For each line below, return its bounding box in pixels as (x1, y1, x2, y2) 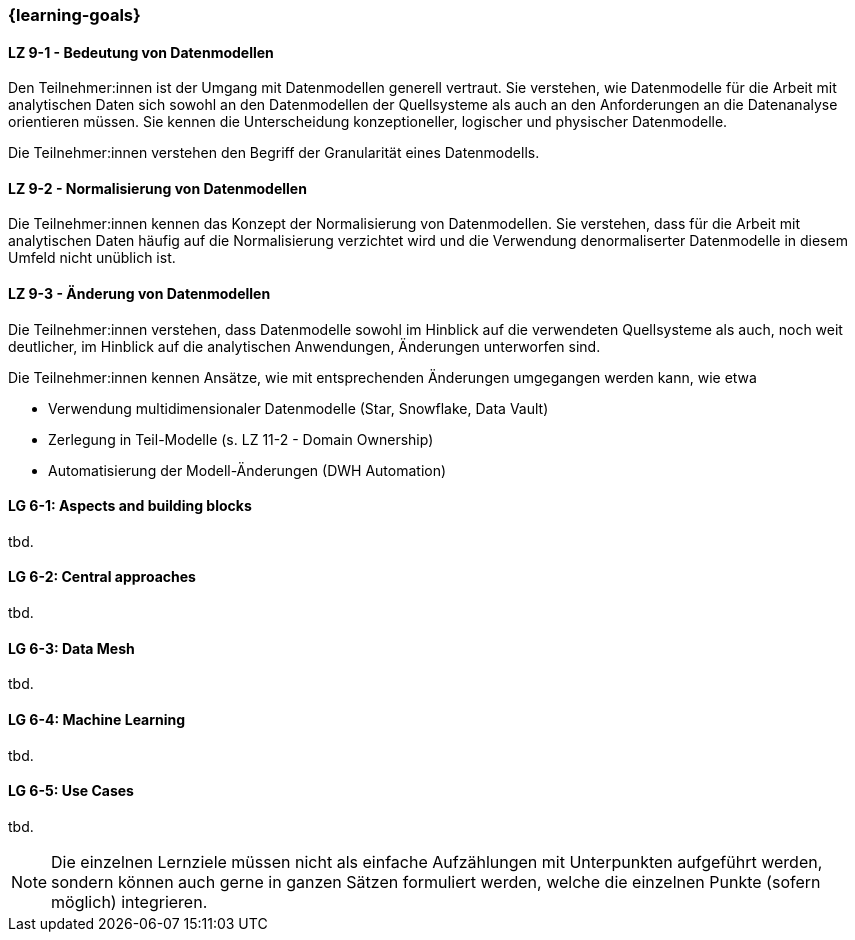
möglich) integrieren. (51, 891, 208, 912)
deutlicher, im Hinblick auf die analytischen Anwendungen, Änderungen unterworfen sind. (8, 337, 601, 355)
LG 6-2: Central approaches (8, 568, 196, 586)
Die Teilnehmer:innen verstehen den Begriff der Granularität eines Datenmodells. (8, 144, 540, 162)
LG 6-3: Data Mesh (8, 639, 135, 657)
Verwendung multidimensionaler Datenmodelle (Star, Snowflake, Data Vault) (48, 399, 549, 417)
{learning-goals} (8, 5, 141, 25)
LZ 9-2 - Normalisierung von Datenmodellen (8, 179, 307, 197)
